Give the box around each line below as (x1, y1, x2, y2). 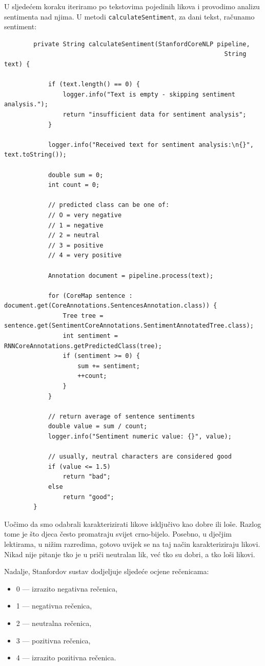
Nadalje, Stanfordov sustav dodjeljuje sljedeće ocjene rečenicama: (4, 566, 209, 577)
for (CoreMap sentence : (48, 292, 133, 299)
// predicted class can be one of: (48, 201, 170, 209)
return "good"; (63, 493, 114, 501)
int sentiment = (63, 332, 118, 340)
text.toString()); (4, 151, 67, 159)
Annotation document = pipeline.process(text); (48, 272, 214, 279)
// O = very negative (48, 211, 122, 219)
